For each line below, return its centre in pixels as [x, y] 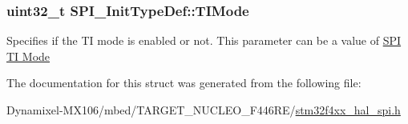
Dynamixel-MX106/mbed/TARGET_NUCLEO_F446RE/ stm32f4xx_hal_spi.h [204, 110]
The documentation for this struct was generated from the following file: [184, 83]
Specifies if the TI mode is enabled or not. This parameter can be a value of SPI [204, 40]
